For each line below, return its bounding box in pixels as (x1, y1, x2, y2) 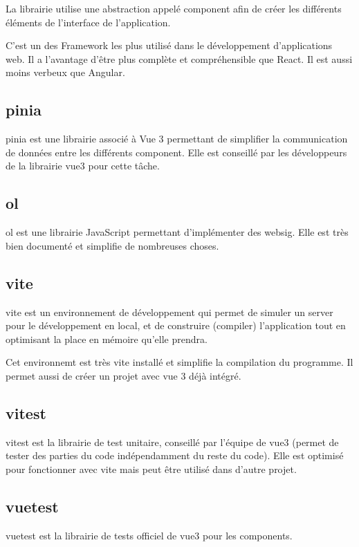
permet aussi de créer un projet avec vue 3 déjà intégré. (6, 368, 241, 382)
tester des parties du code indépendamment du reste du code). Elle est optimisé (6, 448, 344, 463)
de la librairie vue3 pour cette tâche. (6, 158, 160, 173)
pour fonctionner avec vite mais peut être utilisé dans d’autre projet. (6, 461, 297, 476)
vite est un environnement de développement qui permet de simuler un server (6, 304, 333, 319)
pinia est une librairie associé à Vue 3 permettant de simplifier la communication (6, 131, 348, 146)
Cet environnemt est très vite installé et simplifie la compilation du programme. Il (6, 355, 353, 369)
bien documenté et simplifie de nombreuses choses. (6, 238, 219, 252)
